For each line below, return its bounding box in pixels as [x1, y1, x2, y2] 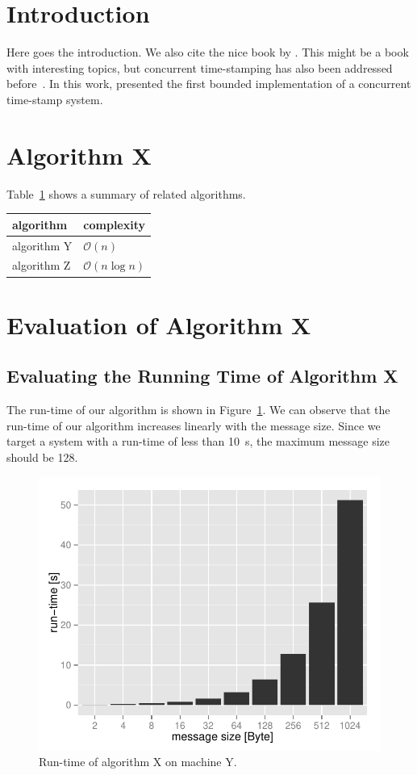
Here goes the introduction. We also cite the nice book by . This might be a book [6, 44, 409, 61]
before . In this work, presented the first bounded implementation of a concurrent [6, 75, 411, 92]
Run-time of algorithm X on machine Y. [39, 753, 237, 770]
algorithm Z [12, 257, 71, 274]
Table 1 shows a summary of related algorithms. [6, 185, 246, 202]
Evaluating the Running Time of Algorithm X [6, 363, 398, 388]
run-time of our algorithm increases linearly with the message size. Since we [6, 417, 381, 434]
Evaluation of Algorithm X [6, 308, 311, 341]
